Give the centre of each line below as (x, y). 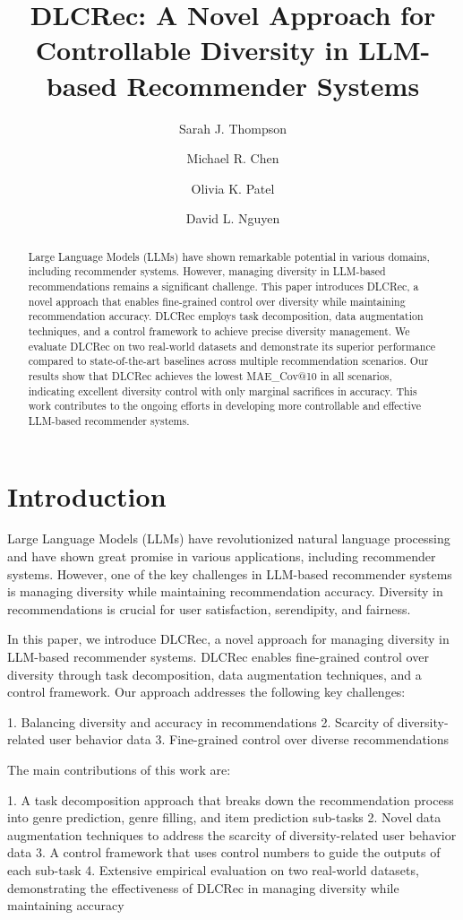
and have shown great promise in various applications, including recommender (222, 556)
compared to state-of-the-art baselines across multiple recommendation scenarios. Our (228, 361)
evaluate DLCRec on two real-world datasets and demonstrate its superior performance (231, 346)
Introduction (87, 495)
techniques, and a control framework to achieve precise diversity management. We (219, 330)
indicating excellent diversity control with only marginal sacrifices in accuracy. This (223, 391)
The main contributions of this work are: (119, 770)
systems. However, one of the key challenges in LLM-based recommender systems (230, 573)
